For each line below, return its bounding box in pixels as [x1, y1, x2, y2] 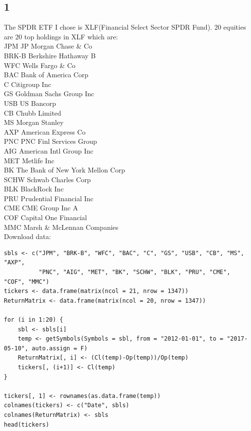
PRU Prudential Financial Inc [4, 193, 94, 203]
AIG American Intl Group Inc [4, 145, 93, 155]
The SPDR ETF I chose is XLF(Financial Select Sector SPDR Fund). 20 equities [4, 22, 246, 32]
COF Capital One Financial [4, 212, 87, 223]
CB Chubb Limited [4, 107, 61, 118]
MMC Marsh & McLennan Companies [4, 222, 119, 232]
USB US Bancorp [4, 98, 56, 108]
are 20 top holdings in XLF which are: [4, 31, 118, 41]
